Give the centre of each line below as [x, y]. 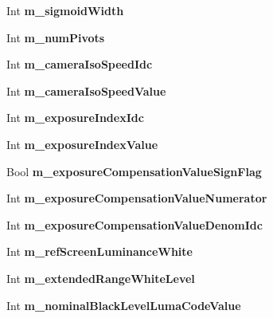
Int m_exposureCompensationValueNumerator [137, 198]
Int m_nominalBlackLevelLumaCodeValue [124, 305]
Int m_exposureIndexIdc [75, 118]
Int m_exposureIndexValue [82, 144]
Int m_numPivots [56, 37]
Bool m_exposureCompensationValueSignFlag [134, 171]
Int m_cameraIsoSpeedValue [86, 90]
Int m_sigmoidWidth [65, 10]
